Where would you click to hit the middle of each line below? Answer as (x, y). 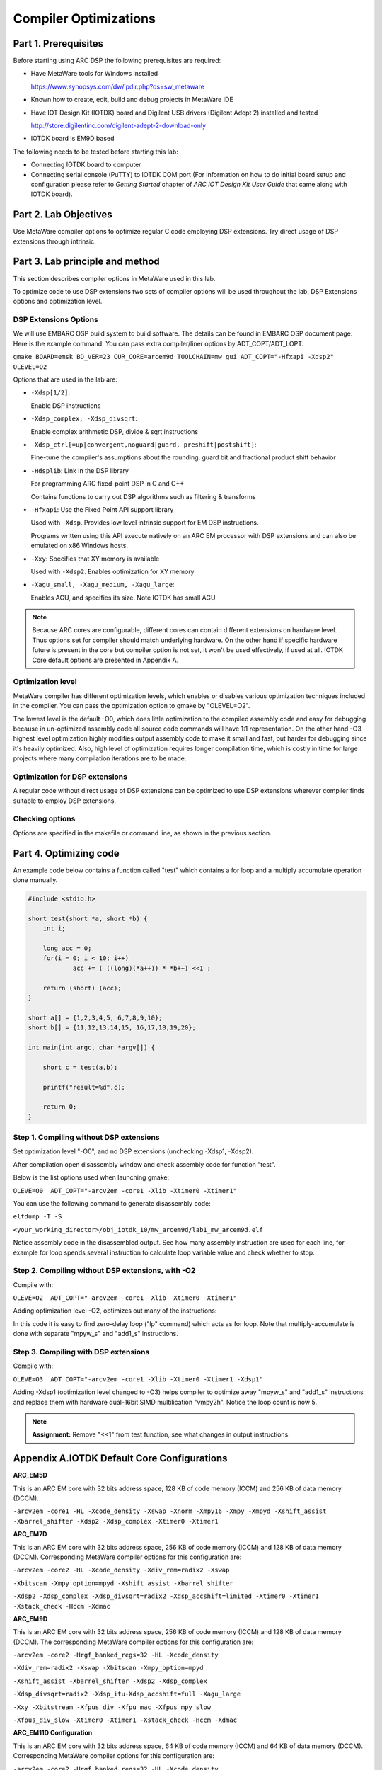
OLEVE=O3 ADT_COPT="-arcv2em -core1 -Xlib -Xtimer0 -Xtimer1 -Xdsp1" (138, 1379)
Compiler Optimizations (84, 18)
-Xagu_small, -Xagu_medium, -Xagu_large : (103, 585)
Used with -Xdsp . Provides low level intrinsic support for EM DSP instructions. (145, 523)
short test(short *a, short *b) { (88, 918)
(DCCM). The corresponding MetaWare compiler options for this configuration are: (133, 1642)
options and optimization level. (58, 302)
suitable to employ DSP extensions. (65, 801)
